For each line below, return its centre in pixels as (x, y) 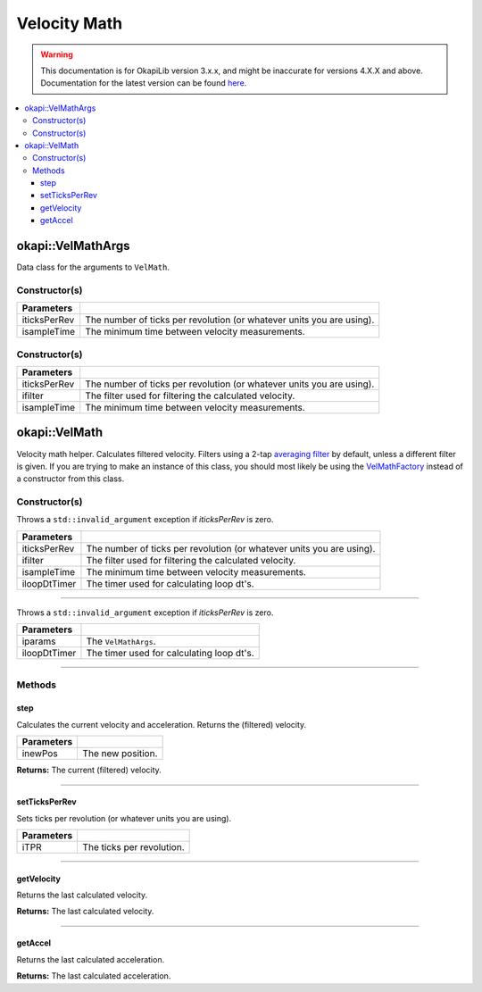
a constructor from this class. (71, 479)
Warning (57, 54)
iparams (39, 641)
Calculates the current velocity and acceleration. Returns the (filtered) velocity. (162, 724)
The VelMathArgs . (121, 641)
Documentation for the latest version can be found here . (144, 83)
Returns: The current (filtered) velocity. (89, 770)
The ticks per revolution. (133, 846)
